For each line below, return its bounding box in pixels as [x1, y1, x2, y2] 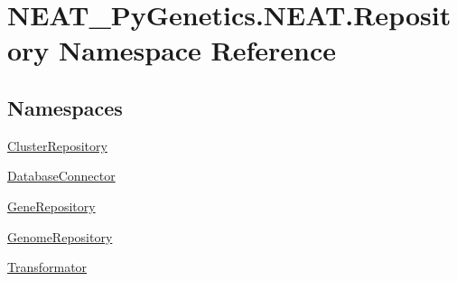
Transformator [7, 258, 88, 276]
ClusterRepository [7, 136, 107, 155]
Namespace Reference [59, 32, 337, 69]
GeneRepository [7, 196, 96, 215]
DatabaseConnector [7, 166, 116, 185]
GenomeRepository [7, 227, 113, 246]
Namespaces [7, 93, 123, 121]
